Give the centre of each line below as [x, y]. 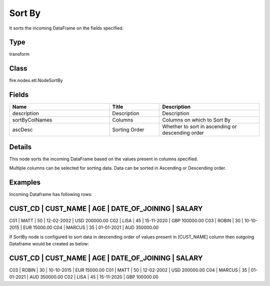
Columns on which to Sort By [196, 120]
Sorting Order [128, 130]
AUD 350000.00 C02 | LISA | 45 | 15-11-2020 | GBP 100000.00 [94, 277]
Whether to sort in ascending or [199, 127]
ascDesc [22, 130]
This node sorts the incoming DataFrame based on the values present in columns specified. [104, 159]
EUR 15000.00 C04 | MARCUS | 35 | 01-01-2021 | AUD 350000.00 [91, 227]
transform [19, 54]
